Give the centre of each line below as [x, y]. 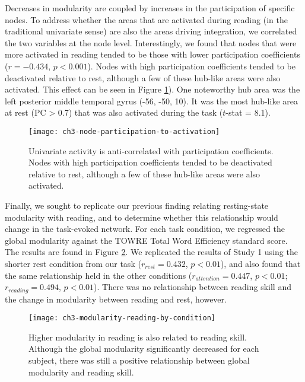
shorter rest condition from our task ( [73, 263]
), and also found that [260, 263]
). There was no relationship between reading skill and [193, 287]
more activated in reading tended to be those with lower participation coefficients [153, 54]
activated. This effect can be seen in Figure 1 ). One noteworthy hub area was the [152, 89]
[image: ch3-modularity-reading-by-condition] [122, 318]
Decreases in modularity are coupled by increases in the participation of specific [150, 8]
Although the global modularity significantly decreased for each [144, 348]
